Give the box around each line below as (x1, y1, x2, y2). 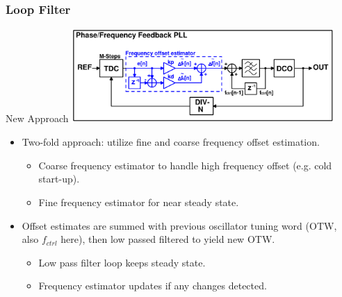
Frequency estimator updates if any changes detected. (38, 278, 267, 293)
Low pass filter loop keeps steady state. (38, 255, 206, 269)
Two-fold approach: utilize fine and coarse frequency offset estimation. (22, 135, 320, 149)
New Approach (6, 111, 69, 126)
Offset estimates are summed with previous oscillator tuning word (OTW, (22, 218, 337, 232)
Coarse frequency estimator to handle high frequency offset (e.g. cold (38, 158, 332, 172)
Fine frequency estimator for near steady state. (38, 195, 239, 210)
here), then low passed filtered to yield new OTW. (60, 232, 275, 246)
